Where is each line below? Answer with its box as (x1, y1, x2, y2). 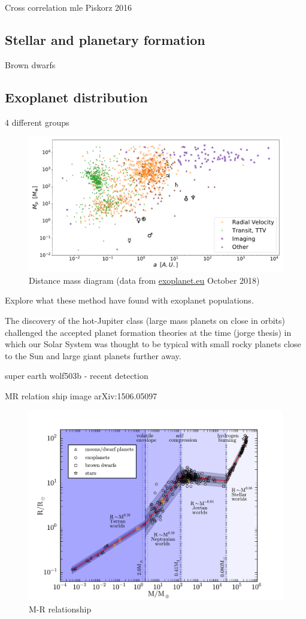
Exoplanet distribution (5, 87, 148, 106)
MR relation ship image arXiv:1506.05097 (5, 390, 157, 402)
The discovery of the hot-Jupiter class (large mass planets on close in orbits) (5, 314, 285, 327)
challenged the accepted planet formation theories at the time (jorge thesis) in (5, 326, 292, 338)
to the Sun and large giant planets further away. (5, 349, 181, 362)
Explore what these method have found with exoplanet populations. (5, 294, 254, 307)
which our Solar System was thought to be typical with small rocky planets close (5, 338, 301, 350)
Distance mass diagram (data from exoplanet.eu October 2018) (29, 274, 260, 286)
